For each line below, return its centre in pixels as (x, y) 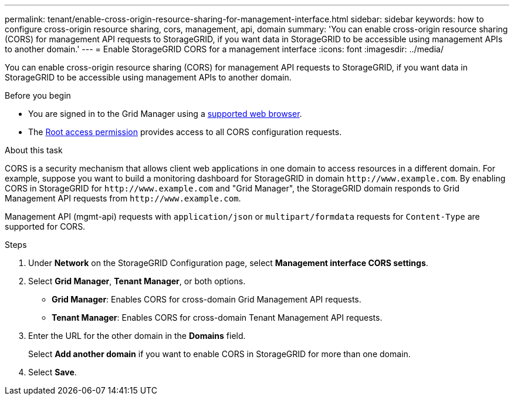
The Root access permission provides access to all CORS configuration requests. (185, 132)
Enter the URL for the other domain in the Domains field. (137, 336)
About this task (34, 150)
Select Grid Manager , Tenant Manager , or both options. (137, 281)
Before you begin (38, 95)
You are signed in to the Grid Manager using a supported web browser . (165, 114)
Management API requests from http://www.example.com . (123, 198)
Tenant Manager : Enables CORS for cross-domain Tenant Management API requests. (217, 317)
